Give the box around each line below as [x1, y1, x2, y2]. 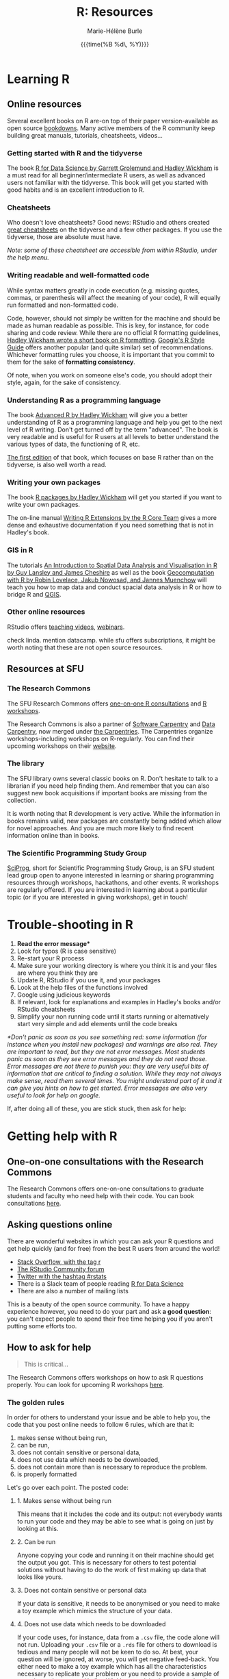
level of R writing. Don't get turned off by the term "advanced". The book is [7, 425, 219, 434]
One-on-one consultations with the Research [7, 1156, 204, 1167]
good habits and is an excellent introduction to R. [7, 186, 145, 194]
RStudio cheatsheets [16, 1005, 76, 1014]
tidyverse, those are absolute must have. [7, 233, 122, 241]
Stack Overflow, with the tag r [16, 1258, 101, 1266]
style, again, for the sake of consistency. [7, 378, 121, 386]
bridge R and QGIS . [7, 590, 62, 598]
